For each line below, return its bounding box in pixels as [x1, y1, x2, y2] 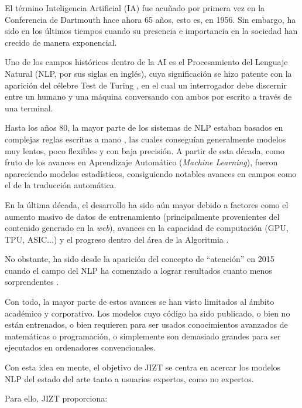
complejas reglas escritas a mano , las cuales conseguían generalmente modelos [5, 132, 286, 145]
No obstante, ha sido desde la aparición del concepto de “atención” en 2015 [5, 253, 274, 265]
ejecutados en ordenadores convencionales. [5, 341, 156, 353]
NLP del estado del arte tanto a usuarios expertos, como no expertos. [5, 372, 254, 385]
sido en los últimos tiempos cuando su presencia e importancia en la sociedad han [5, 25, 298, 37]
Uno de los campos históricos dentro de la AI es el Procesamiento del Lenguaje [5, 56, 288, 68]
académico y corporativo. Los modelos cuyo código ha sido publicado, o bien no [5, 307, 290, 319]
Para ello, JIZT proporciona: [5, 392, 108, 404]
